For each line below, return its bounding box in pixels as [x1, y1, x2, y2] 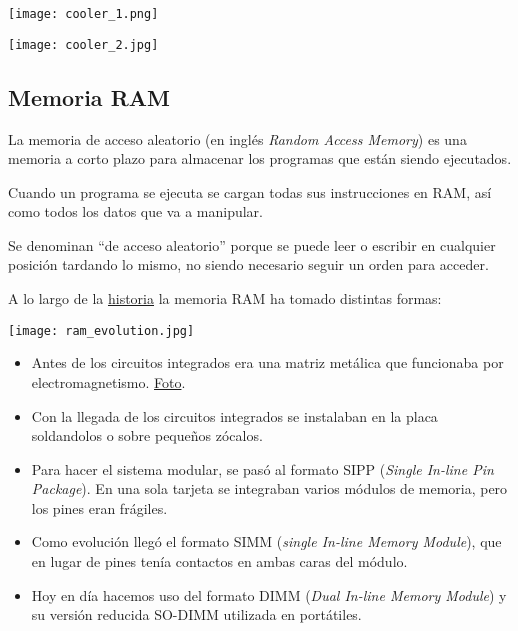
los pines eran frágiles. [31, 497, 168, 518]
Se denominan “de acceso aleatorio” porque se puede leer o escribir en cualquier [8, 234, 496, 255]
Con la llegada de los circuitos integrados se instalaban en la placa [31, 405, 438, 426]
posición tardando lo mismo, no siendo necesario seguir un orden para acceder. [8, 254, 489, 275]
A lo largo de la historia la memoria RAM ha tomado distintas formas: [8, 288, 442, 309]
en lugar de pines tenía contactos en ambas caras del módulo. [31, 551, 408, 572]
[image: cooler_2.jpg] [8, 37, 159, 52]
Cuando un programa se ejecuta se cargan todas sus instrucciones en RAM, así [8, 181, 492, 202]
